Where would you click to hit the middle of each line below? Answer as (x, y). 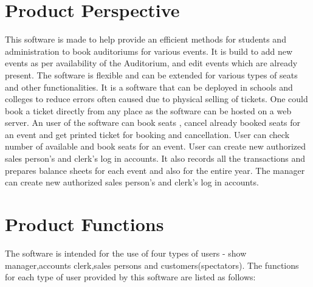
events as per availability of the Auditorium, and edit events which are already (151, 63)
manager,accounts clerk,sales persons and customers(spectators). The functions (152, 265)
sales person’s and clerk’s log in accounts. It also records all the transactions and (155, 158)
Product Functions (84, 224)
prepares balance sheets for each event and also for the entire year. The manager (155, 170)
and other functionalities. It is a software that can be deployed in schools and (149, 87)
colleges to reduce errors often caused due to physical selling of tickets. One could (156, 99)
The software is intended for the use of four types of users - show (126, 253)
